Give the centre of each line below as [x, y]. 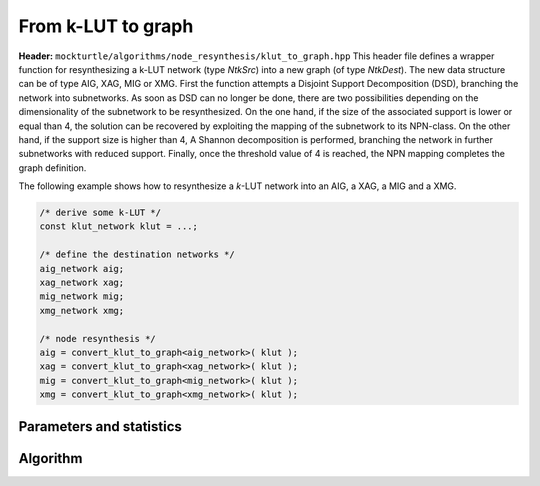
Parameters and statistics [100, 426]
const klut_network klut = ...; [119, 226]
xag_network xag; [82, 282]
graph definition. [52, 167]
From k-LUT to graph [106, 26]
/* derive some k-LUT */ [100, 213]
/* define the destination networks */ [137, 254]
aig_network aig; [82, 268]
